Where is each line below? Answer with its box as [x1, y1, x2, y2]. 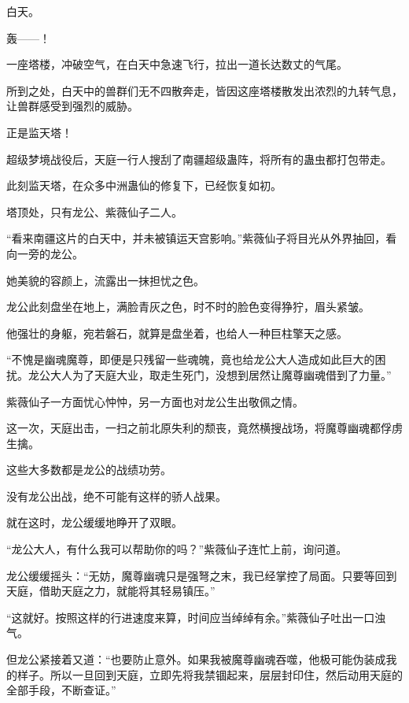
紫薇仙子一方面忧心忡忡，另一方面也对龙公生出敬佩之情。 [6, 393, 304, 409]
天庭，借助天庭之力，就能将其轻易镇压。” [6, 583, 216, 599]
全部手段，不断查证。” [6, 682, 116, 698]
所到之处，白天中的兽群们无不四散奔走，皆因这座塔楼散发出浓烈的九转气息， [6, 82, 403, 98]
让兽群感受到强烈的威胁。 [6, 98, 138, 114]
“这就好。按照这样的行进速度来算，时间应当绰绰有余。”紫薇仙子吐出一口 [6, 609, 375, 625]
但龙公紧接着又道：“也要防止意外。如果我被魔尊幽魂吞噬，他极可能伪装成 [6, 651, 386, 668]
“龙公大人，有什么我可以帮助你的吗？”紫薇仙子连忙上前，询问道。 [6, 541, 348, 557]
